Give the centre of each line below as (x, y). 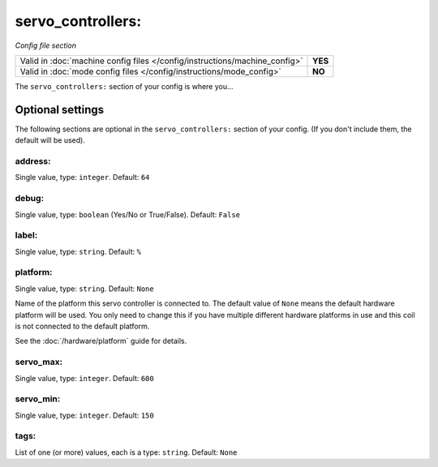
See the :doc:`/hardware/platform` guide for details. (101, 341)
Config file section (46, 45)
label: (26, 235)
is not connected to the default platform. (82, 326)
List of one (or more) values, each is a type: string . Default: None (126, 452)
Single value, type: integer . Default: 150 (84, 415)
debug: (30, 199)
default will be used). (50, 140)
